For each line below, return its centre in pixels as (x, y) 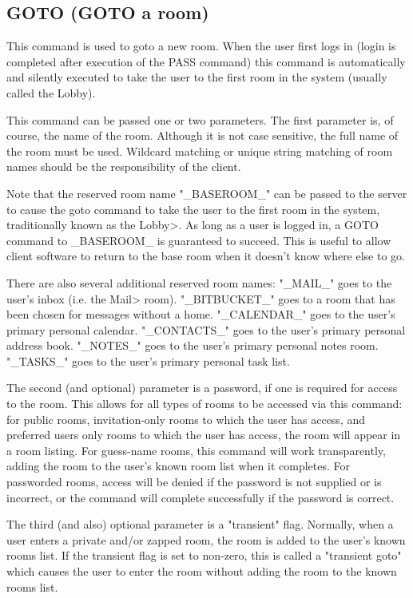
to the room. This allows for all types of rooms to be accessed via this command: (205, 404)
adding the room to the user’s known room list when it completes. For (178, 466)
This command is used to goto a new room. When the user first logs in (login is (201, 46)
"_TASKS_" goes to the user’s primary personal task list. (148, 360)
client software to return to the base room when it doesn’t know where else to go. (206, 256)
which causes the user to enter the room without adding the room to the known (202, 571)
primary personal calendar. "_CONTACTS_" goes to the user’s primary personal (206, 329)
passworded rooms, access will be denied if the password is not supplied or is (194, 482)
